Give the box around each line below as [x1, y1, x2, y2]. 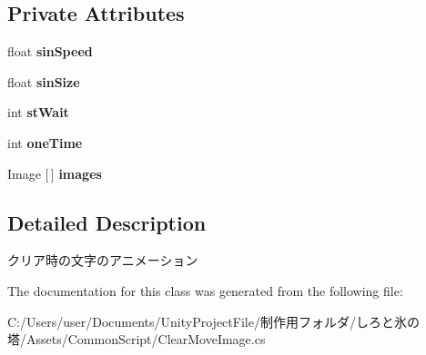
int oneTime [7, 133, 83, 152]
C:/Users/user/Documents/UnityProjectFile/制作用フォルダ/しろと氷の [7, 311, 420, 330]
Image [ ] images [7, 163, 102, 182]
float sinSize [7, 72, 80, 91]
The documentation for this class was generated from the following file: [7, 281, 403, 300]
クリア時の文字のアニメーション [7, 251, 198, 270]
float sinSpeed [7, 42, 93, 61]
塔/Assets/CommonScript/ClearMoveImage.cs [7, 330, 266, 349]
